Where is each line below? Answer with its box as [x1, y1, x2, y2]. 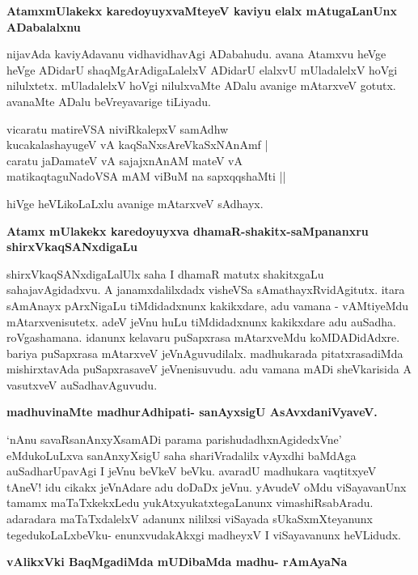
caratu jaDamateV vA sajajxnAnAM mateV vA [6, 151, 243, 168]
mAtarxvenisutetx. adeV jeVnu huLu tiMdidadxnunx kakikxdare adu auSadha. [6, 313, 396, 330]
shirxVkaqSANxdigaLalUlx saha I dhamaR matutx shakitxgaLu [6, 265, 324, 282]
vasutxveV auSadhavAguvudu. [6, 376, 158, 393]
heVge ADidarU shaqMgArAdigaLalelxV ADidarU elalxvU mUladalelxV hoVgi [6, 61, 398, 78]
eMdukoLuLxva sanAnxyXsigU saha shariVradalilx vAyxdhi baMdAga [6, 446, 357, 463]
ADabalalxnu [6, 18, 81, 35]
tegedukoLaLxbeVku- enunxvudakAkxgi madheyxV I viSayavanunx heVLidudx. [6, 526, 401, 543]
